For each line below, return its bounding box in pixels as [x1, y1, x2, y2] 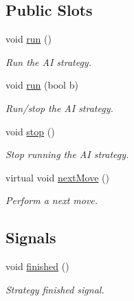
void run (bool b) [5, 78, 78, 92]
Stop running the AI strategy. [5, 147, 129, 161]
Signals [5, 227, 56, 248]
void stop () [5, 124, 55, 138]
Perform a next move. [5, 193, 98, 208]
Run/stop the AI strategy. [5, 100, 113, 115]
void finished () [5, 259, 69, 274]
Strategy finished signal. [5, 282, 104, 296]
